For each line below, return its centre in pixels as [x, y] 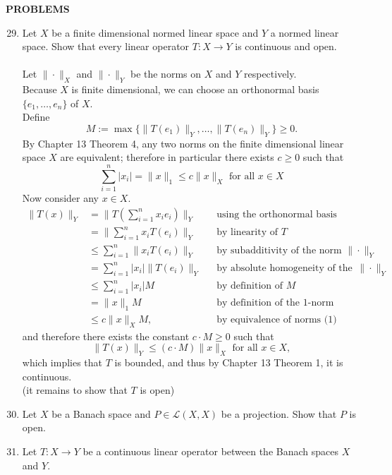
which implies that [62, 362]
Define [36, 117]
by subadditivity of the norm [279, 250]
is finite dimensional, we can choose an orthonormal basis [195, 89]
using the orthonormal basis [277, 214]
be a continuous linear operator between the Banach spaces [210, 451]
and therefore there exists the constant [106, 336]
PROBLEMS [38, 8]
